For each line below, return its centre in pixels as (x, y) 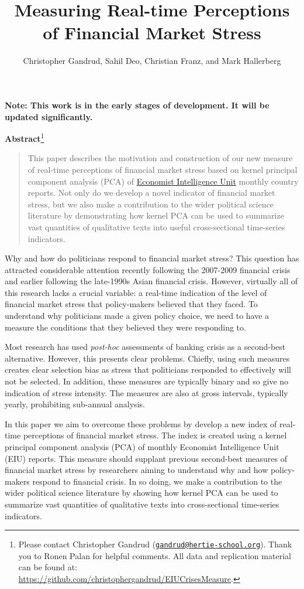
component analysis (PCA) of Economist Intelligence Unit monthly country (163, 181)
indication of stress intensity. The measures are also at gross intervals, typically (146, 392)
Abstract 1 (25, 137)
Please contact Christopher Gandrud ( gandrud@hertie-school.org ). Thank (155, 544)
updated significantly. (49, 116)
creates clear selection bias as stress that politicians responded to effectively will (148, 370)
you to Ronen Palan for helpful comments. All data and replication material (155, 555)
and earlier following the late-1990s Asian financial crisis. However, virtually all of (151, 281)
